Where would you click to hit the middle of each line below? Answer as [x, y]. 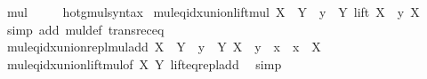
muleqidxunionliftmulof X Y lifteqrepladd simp [144, 63]
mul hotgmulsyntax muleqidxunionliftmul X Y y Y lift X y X [213, 12]
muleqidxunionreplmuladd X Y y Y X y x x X [164, 47]
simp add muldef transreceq [85, 29]
